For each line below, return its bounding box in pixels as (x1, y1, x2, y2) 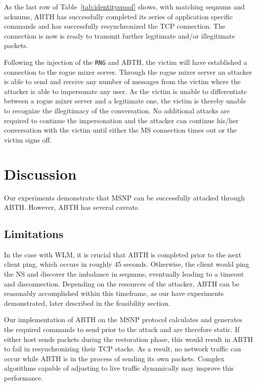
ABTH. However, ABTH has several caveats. (4, 202, 140, 212)
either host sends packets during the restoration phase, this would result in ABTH (4, 334, 253, 344)
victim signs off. (4, 134, 52, 145)
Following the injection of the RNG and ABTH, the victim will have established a (4, 56, 247, 67)
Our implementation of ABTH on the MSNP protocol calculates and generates (4, 314, 243, 325)
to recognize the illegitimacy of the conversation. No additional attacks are (4, 105, 230, 115)
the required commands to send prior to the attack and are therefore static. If (4, 324, 240, 335)
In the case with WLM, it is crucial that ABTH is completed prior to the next (4, 249, 242, 259)
